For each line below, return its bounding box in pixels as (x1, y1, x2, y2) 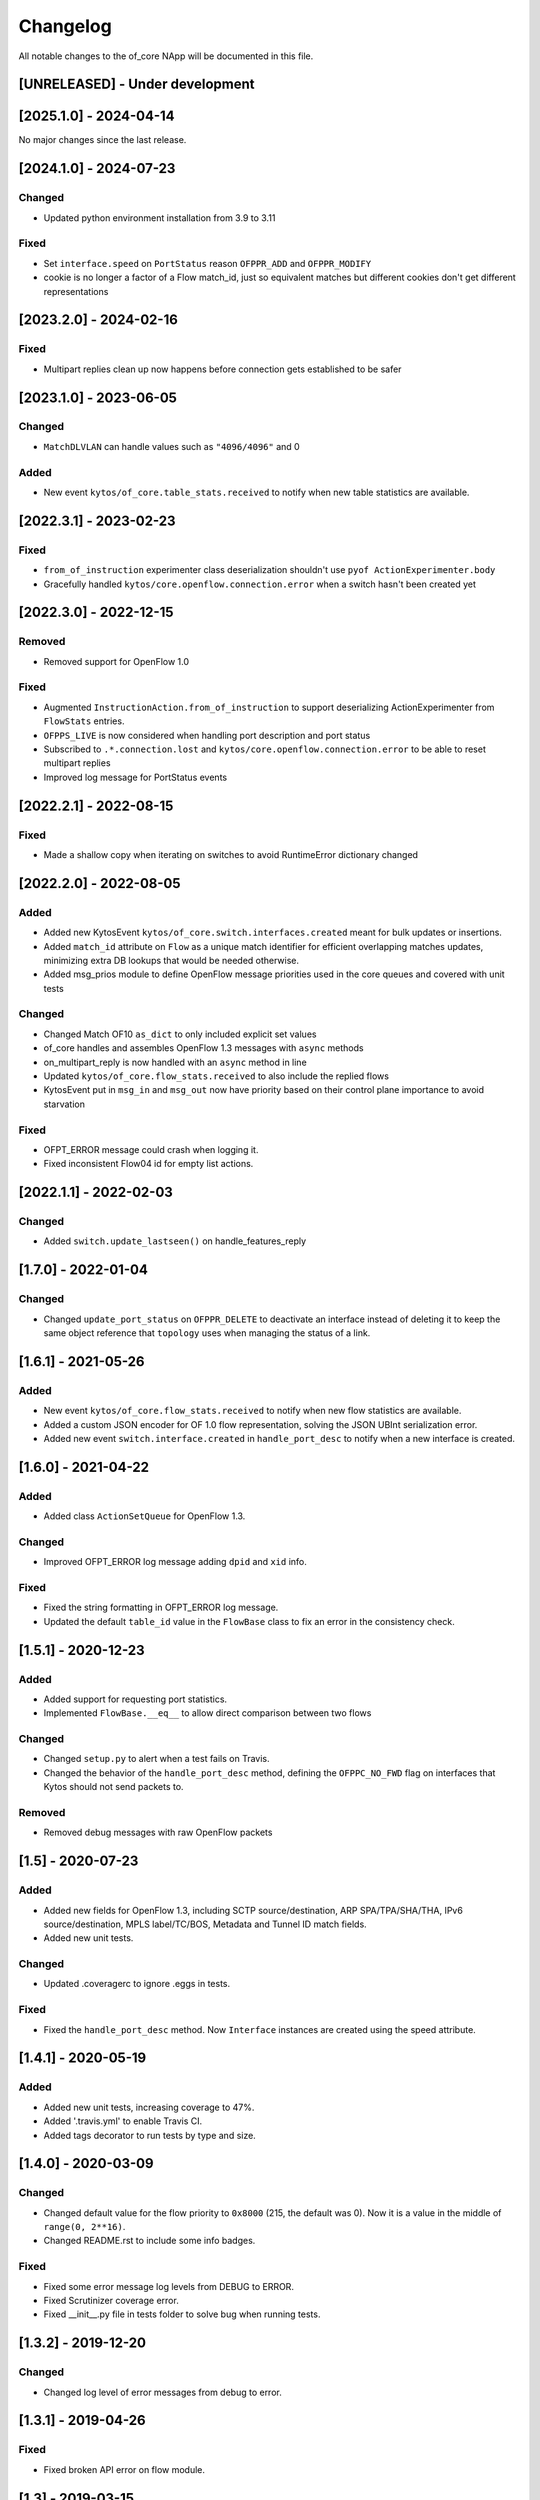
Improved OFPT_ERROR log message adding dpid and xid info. (43, 1556, 307, 1568)
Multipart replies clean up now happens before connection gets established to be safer (43, 363, 402, 375)
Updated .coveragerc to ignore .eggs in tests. (43, 1978, 231, 1990)
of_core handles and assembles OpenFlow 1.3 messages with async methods (43, 1042, 364, 1054)
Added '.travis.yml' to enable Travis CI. (43, 2115, 203, 2127)
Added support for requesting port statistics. (43, 1693, 228, 1705)
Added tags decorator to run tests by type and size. (43, 2129, 257, 2141)
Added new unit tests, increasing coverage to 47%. (43, 2101, 255, 2113)
